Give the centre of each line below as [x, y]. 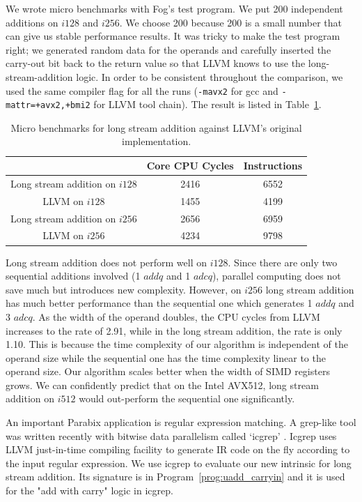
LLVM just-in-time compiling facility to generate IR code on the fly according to [178, 449]
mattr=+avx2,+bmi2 [48, 106]
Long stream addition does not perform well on [107, 262]
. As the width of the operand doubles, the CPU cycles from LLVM [176, 316]
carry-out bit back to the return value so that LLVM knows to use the [156, 63]
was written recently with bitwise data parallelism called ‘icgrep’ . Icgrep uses [171, 435]
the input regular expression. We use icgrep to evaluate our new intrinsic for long [179, 463]
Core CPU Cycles [190, 166]
